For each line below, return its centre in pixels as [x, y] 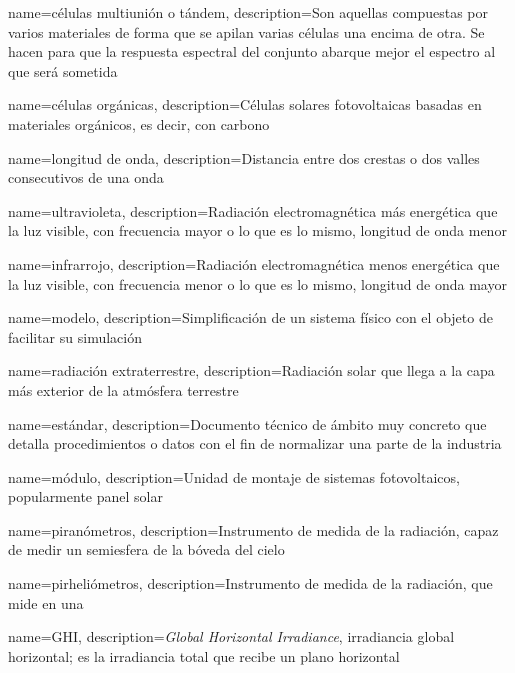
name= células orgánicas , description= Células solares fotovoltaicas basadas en [245, 104]
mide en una [46, 602]
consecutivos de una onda [86, 177]
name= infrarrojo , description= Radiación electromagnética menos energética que [254, 263]
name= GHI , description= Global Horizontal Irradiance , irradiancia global [231, 636]
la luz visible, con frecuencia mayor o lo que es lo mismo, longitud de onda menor [257, 230]
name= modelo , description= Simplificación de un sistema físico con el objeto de [250, 317]
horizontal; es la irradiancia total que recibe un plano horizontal [204, 655]
